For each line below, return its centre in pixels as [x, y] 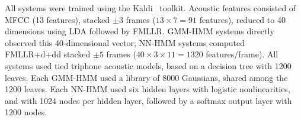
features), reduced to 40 [242, 19]
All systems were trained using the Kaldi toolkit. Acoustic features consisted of [150, 8]
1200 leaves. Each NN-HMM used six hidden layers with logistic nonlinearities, [148, 89]
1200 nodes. [26, 112]
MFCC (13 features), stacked [57, 19]
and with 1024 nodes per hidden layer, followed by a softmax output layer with [148, 100]
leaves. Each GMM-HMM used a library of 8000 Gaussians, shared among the [146, 77]
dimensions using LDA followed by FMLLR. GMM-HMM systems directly [140, 31]
